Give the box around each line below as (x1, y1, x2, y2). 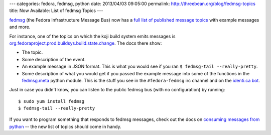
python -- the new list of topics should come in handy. (9, 123, 121, 129)
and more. (9, 24, 31, 30)
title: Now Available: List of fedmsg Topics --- (9, 8, 103, 14)
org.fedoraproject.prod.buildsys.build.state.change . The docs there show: (9, 40, 162, 46)
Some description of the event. (22, 56, 86, 62)
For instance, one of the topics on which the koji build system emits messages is (9, 33, 176, 39)
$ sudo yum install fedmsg (18, 98, 85, 104)
